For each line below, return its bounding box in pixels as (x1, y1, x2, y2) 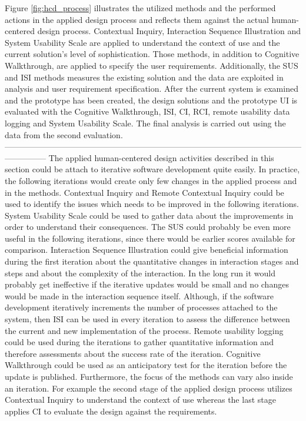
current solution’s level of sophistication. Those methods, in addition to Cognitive (5, 48, 300, 60)
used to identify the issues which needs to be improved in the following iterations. (5, 198, 299, 210)
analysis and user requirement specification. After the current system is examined (5, 82, 298, 95)
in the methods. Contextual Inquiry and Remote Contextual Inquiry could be (5, 186, 284, 198)
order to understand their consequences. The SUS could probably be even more (5, 220, 291, 233)
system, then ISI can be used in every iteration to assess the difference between (5, 313, 290, 325)
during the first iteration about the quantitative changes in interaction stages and (5, 255, 299, 268)
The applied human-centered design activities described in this (48, 151, 274, 163)
